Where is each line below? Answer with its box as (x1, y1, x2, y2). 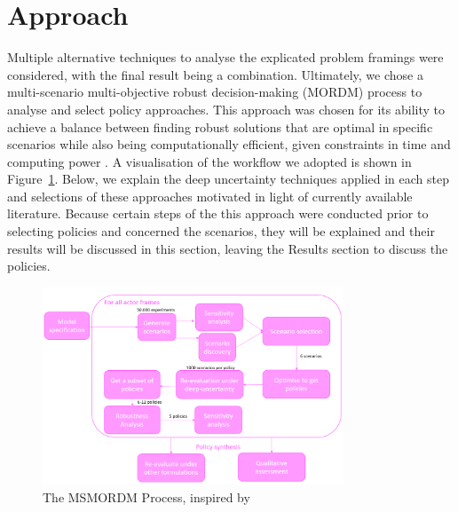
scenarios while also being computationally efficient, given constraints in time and (7, 135, 451, 154)
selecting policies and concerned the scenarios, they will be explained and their (7, 222, 435, 240)
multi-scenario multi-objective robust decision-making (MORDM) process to (7, 83, 422, 101)
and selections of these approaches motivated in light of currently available (7, 186, 413, 205)
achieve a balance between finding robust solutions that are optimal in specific (7, 117, 433, 136)
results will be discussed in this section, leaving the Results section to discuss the (7, 239, 448, 257)
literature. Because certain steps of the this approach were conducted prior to (7, 204, 429, 223)
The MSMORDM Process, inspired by (43, 487, 250, 506)
